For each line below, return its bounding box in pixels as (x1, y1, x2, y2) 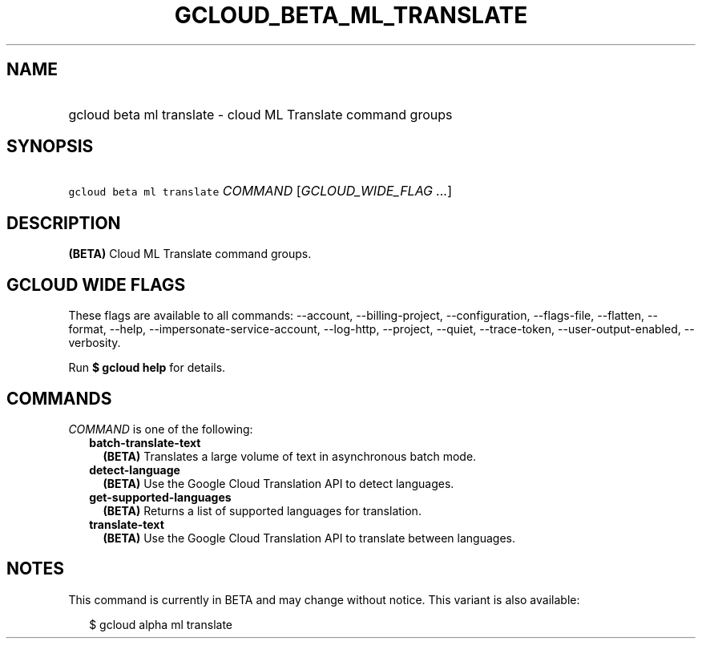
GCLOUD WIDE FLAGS (6, 274, 186, 295)
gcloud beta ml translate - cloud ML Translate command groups (68, 106, 453, 123)
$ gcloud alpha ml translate (89, 617, 232, 631)
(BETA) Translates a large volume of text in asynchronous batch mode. (103, 449, 477, 463)
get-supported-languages (89, 490, 232, 504)
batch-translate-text (89, 435, 201, 449)
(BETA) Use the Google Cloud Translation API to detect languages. (103, 476, 454, 490)
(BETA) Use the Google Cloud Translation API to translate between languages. (103, 530, 515, 545)
